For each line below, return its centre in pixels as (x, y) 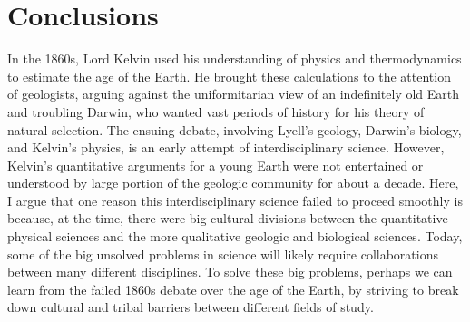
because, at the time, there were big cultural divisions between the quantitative (228, 218)
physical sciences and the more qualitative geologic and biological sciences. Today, (235, 236)
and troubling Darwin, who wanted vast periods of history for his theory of (216, 111)
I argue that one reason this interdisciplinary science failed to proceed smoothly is (235, 200)
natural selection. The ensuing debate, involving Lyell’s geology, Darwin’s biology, (235, 129)
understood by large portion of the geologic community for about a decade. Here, (233, 183)
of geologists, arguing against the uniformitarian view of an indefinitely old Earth (234, 94)
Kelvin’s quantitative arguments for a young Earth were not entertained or (215, 165)
